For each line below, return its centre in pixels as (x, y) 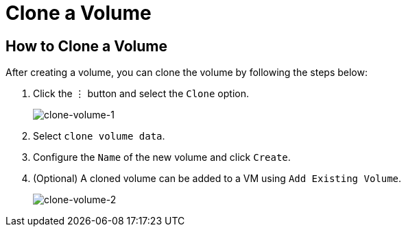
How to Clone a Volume (86, 46)
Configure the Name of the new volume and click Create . (162, 157)
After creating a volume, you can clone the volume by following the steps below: (187, 73)
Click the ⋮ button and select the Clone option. (141, 94)
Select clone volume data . (99, 136)
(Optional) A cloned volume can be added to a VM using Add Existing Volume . (217, 179)
